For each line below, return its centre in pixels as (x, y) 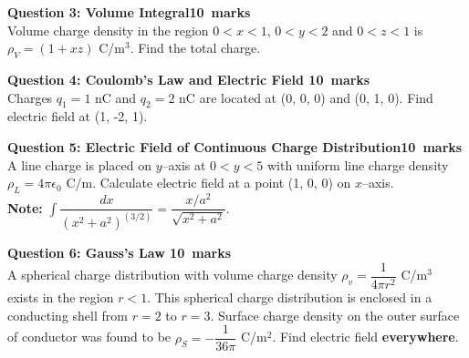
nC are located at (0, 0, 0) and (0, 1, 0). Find (306, 97)
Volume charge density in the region (108, 30)
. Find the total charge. (195, 48)
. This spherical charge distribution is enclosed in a (290, 297)
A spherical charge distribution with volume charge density (172, 275)
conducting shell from (68, 315)
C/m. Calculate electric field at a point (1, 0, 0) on (208, 183)
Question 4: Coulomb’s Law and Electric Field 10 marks (189, 79)
